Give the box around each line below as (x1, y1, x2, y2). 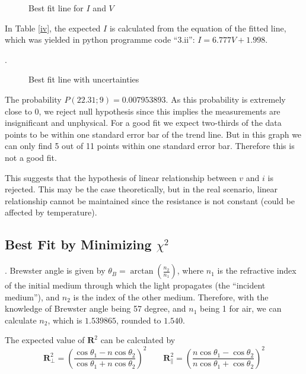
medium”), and (5, 290, 60, 303)
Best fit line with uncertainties (28, 73, 139, 85)
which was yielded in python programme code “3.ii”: (5, 33, 195, 46)
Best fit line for (28, 2, 84, 14)
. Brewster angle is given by (5, 264, 106, 277)
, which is (47, 313, 82, 326)
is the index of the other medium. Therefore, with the (73, 290, 269, 303)
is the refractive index (217, 264, 297, 277)
